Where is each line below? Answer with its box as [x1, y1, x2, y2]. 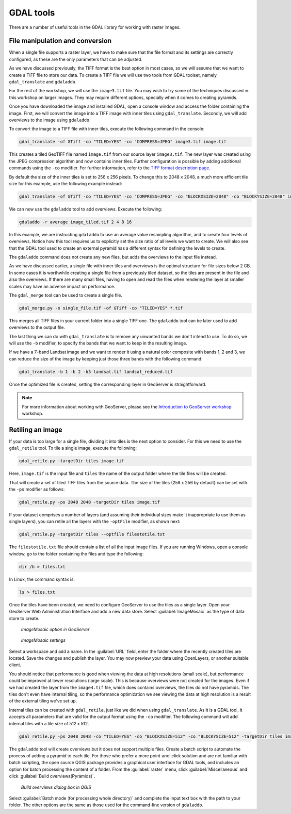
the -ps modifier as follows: [9, 487, 65, 492]
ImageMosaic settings [21, 637, 65, 643]
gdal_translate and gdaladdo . [9, 79, 77, 85]
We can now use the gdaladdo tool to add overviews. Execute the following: [9, 206, 162, 212]
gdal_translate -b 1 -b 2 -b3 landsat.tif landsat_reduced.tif [19, 369, 173, 374]
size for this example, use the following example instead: [9, 180, 122, 186]
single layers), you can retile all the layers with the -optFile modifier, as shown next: [9, 519, 180, 524]
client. [9, 662, 21, 668]
